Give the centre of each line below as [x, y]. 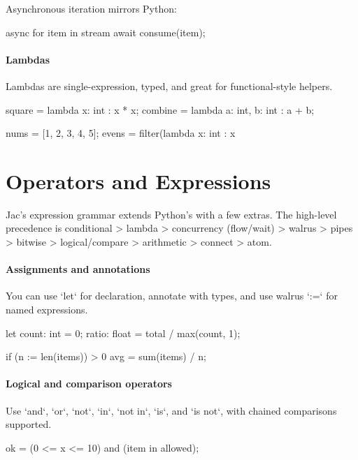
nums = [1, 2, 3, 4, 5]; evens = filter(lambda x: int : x [121, 133]
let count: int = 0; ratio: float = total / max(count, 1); [123, 333]
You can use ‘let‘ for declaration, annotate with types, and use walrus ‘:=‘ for [172, 296]
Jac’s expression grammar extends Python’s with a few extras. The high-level [171, 214]
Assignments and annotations [78, 269]
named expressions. [47, 310]
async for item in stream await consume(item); [106, 32]
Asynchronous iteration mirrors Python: [91, 8]
